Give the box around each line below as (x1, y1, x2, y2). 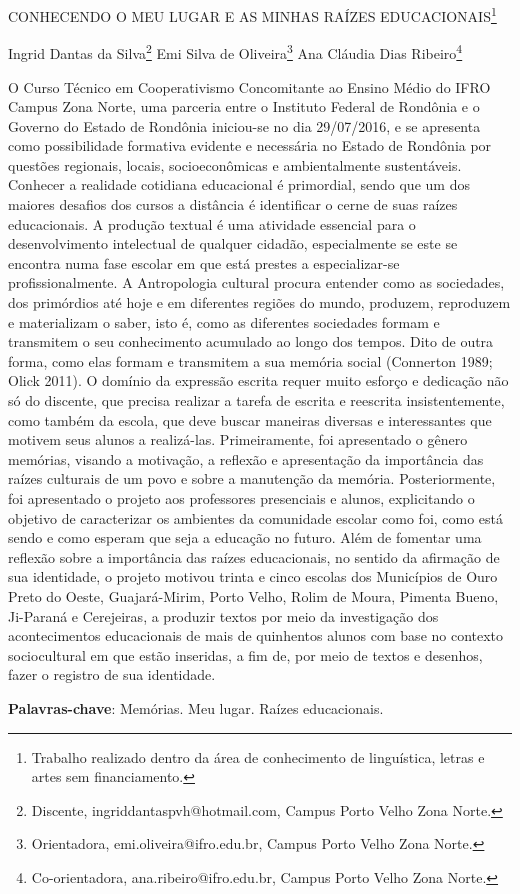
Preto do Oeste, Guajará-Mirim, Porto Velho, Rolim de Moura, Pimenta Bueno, (8, 585, 499, 606)
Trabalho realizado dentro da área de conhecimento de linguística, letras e (31, 746, 485, 767)
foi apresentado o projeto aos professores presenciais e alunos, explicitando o (8, 487, 475, 508)
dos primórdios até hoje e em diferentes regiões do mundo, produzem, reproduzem (8, 292, 511, 313)
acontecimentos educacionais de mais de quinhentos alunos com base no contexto (8, 625, 504, 646)
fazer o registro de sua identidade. (8, 664, 216, 685)
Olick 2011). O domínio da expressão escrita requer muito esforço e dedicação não (8, 370, 509, 391)
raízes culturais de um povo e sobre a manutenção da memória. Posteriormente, (8, 468, 496, 489)
